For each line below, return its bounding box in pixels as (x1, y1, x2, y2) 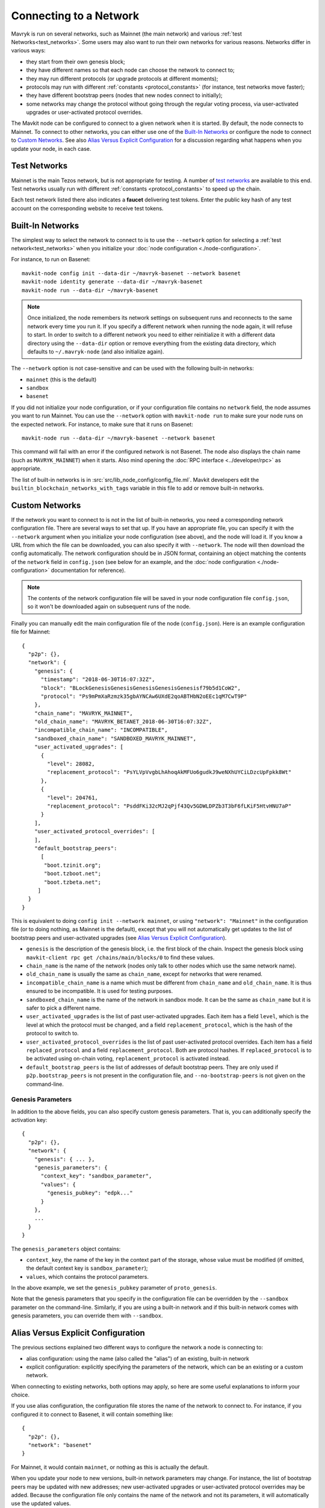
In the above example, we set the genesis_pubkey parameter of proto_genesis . (11, 1284, 217, 1291)
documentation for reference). (51, 567, 126, 574)
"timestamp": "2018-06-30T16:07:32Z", (40, 676, 156, 683)
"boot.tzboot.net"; (44, 870, 102, 877)
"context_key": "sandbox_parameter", (40, 1173, 152, 1179)
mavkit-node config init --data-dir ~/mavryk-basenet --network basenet (22, 270, 241, 277)
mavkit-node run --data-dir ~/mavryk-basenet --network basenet (22, 435, 216, 442)
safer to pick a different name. (26, 1004, 101, 1012)
